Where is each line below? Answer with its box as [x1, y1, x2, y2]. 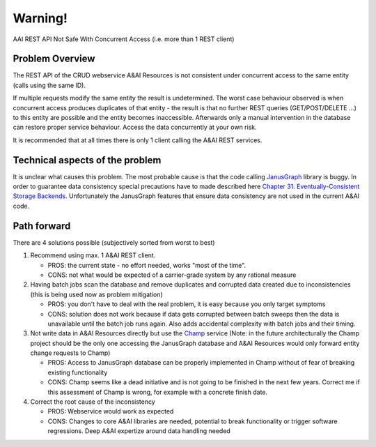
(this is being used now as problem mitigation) [30, 290, 163, 298]
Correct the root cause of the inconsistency [30, 397, 156, 406]
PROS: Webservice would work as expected [47, 407, 174, 416]
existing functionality [47, 368, 108, 377]
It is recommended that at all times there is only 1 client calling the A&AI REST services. [13, 136, 263, 144]
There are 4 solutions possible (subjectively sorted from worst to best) [13, 238, 215, 247]
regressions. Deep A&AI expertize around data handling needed [47, 427, 231, 435]
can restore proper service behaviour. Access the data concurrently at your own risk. [13, 123, 257, 132]
